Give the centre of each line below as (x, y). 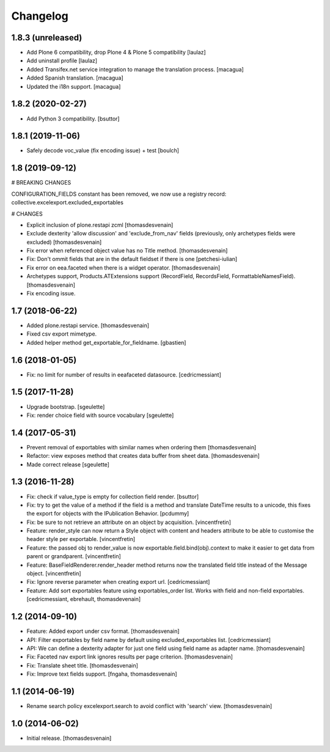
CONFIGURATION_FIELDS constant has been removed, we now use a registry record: (119, 194)
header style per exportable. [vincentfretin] (81, 539)
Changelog (40, 16)
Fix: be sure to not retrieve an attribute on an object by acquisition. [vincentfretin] (129, 522)
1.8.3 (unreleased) (47, 38)
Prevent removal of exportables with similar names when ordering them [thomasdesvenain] (141, 447)
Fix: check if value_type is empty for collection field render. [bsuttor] (113, 496)
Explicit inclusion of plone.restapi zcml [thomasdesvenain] (100, 225)
